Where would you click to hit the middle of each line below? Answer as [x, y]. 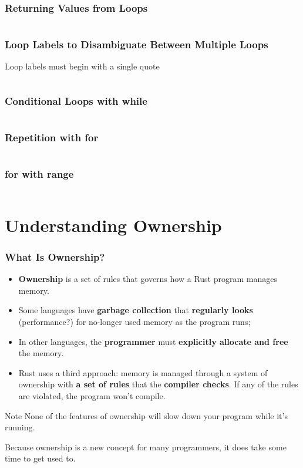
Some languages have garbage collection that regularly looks [136, 310]
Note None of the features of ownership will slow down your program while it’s [146, 415]
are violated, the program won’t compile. [92, 396]
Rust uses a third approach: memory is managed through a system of [143, 372]
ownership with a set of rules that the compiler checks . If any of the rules [158, 384]
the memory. [41, 353]
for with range [39, 174]
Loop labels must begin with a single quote [82, 66]
